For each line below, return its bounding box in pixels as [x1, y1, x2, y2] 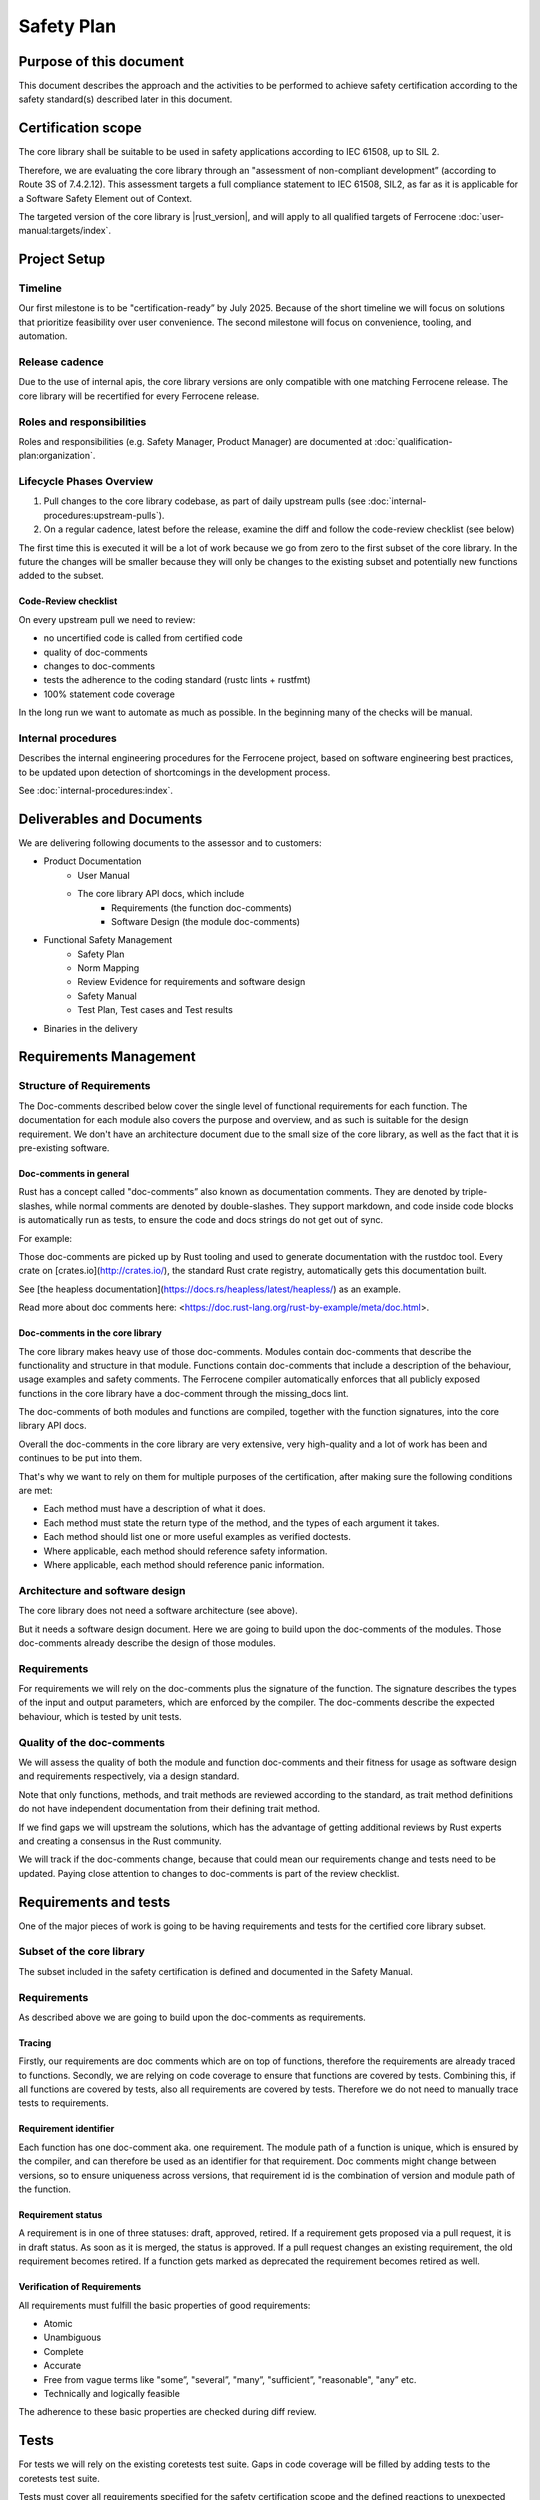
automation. [18, 330, 68, 342]
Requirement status [18, 2209, 103, 2220]
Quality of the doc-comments [18, 1735, 165, 1749]
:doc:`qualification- [374, 435, 453, 447]
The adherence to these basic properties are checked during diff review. [18, 2406, 317, 2418]
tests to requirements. [18, 2097, 109, 2109]
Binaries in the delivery [43, 1022, 139, 1034]
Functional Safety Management [43, 934, 173, 946]
